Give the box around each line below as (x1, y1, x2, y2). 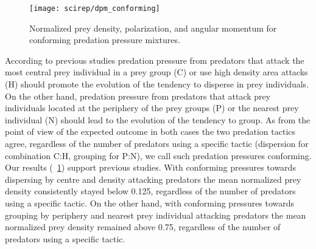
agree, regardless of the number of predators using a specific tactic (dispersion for (5, 137, 309, 149)
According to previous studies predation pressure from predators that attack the (5, 53, 304, 66)
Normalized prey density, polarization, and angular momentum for (29, 21, 277, 34)
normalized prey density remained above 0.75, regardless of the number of (5, 220, 281, 233)
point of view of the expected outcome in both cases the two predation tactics (5, 125, 296, 138)
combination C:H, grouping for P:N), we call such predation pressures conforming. (5, 149, 312, 162)
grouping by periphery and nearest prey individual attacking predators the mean (5, 208, 306, 221)
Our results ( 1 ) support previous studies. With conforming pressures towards (5, 161, 296, 174)
